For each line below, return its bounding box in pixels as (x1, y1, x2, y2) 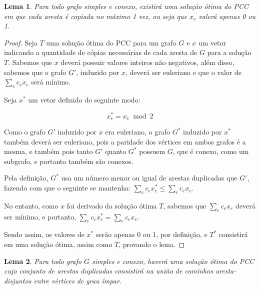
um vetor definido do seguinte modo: (28, 94, 140, 104)
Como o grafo (4, 126, 45, 137)
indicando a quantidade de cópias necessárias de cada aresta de (4, 47, 197, 57)
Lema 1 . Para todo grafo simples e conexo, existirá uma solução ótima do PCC (4, 1, 248, 11)
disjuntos (4, 275, 31, 285)
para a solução (207, 47, 251, 57)
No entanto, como (4, 200, 58, 210)
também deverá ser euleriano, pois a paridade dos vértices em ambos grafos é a (4, 136, 246, 146)
